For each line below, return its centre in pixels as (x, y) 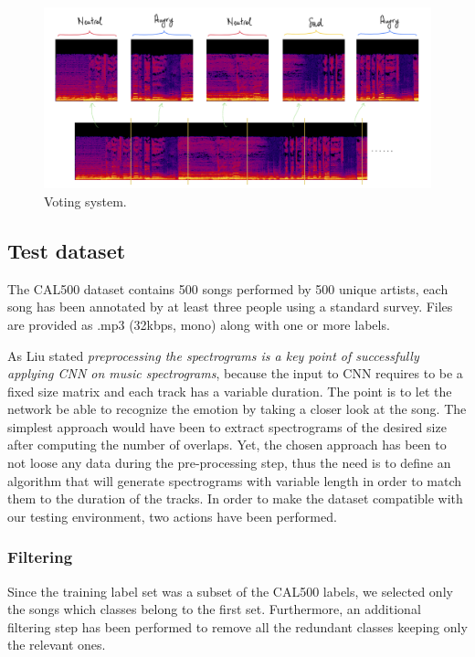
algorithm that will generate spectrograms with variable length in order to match (235, 480)
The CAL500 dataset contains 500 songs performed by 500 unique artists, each (228, 288)
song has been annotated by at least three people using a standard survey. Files (230, 307)
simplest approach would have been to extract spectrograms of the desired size (227, 426)
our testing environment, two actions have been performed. (172, 516)
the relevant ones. (57, 645)
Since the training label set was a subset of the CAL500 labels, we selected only (230, 591)
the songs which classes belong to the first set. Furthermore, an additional (214, 609)
